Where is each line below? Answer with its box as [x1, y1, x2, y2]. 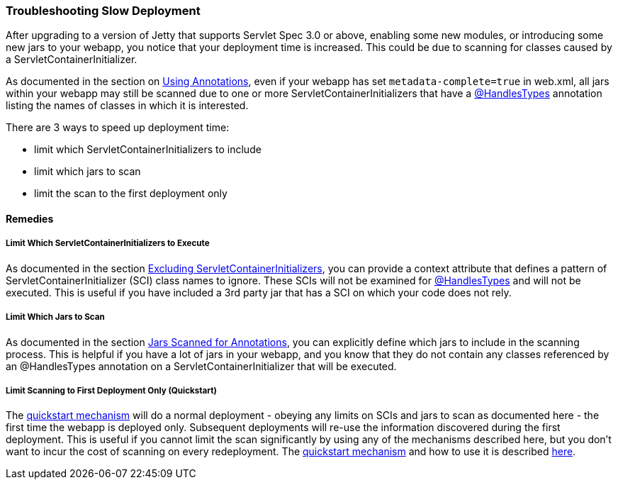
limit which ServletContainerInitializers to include [34, 143, 262, 156]
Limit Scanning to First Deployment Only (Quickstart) [6, 385, 217, 396]
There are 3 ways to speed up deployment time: [6, 121, 230, 134]
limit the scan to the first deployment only [34, 187, 227, 200]
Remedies [6, 212, 54, 225]
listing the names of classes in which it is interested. [6, 99, 249, 112]
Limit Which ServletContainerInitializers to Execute [6, 238, 210, 249]
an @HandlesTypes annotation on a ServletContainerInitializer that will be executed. [6, 359, 397, 372]
